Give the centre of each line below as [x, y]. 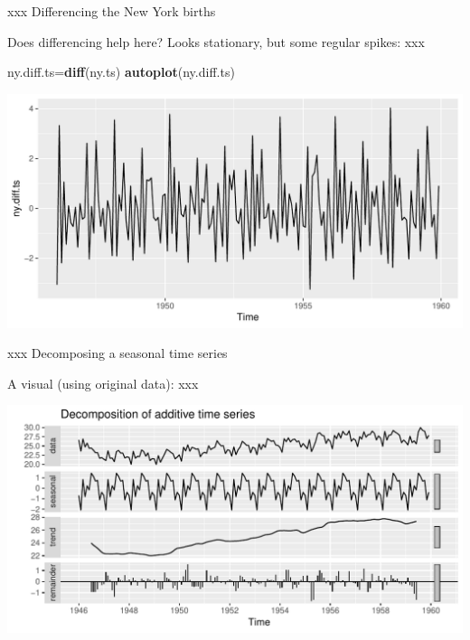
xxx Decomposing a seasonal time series [117, 353]
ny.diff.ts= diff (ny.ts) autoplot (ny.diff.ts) [121, 72]
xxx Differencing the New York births [112, 11]
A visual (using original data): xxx [103, 383]
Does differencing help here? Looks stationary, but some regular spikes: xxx [216, 41]
